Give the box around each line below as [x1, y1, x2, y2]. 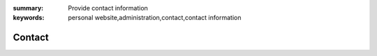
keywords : [13, 14, 45, 22]
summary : [13, 4, 44, 12]
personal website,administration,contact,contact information [68, 14, 242, 22]
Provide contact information [68, 4, 148, 12]
